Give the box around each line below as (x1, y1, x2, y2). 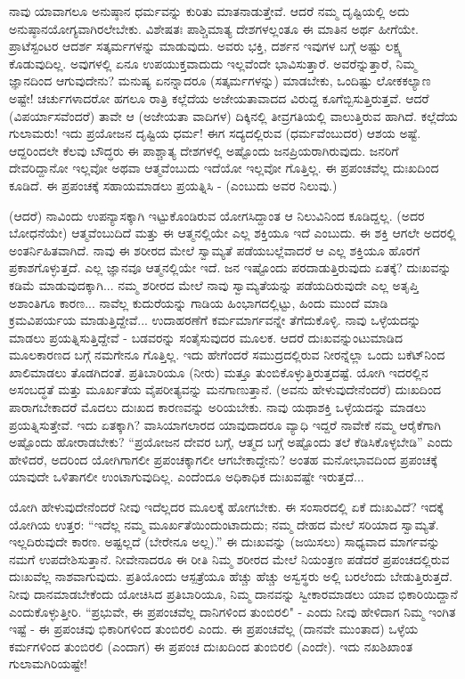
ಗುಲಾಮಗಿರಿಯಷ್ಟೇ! (9, 654, 87, 673)
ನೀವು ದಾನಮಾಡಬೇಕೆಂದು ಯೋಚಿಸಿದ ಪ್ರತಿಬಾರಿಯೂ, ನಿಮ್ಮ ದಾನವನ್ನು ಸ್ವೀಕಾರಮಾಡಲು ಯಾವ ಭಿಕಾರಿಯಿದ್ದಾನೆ (9, 585, 458, 602)
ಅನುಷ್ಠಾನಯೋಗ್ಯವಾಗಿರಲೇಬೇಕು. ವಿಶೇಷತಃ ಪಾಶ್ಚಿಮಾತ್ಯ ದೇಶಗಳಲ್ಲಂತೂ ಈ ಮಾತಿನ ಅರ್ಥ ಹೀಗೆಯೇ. (9, 19, 419, 37)
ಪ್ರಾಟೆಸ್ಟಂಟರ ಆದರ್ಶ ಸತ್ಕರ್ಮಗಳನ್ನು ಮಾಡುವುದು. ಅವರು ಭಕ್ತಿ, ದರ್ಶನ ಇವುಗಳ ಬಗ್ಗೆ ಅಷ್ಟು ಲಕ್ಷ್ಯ (9, 36, 403, 55)
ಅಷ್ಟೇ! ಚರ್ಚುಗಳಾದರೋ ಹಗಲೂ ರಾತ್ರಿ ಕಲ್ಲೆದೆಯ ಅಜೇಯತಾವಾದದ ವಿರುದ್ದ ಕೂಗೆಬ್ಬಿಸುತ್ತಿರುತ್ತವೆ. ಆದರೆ (9, 88, 429, 107)
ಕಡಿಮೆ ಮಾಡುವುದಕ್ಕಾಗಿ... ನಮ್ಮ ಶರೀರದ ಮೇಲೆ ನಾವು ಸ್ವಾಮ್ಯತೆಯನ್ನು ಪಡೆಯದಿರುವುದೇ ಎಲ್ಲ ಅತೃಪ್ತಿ (9, 275, 419, 294)
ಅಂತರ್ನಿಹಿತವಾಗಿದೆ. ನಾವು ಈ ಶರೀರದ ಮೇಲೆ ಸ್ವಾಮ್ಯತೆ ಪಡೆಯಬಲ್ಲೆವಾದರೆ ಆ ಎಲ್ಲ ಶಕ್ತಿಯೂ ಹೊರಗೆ (9, 240, 420, 259)
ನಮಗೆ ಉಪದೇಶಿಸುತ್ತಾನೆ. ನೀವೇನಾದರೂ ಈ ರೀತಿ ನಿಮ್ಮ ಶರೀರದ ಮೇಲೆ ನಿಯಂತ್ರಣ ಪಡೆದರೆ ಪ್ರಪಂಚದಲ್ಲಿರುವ (9, 549, 450, 568)
